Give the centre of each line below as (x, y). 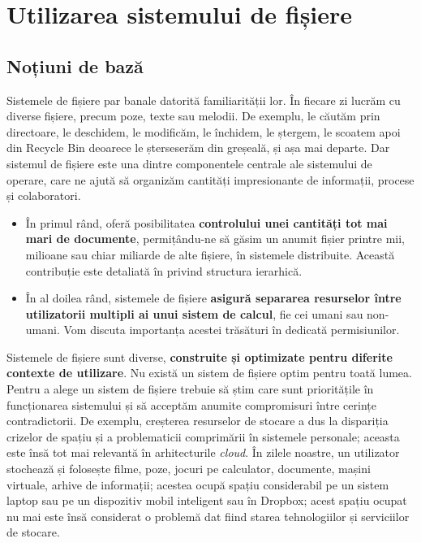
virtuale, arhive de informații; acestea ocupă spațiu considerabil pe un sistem (198, 484)
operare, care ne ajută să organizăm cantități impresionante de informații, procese (210, 179)
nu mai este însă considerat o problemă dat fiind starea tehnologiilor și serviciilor (208, 516)
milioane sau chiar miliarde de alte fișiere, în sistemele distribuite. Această (210, 254)
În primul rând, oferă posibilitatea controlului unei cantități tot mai (206, 222)
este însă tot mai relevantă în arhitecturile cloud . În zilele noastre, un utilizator (203, 452)
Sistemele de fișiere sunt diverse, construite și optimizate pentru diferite (200, 356)
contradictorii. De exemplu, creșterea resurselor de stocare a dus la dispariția (198, 421)
